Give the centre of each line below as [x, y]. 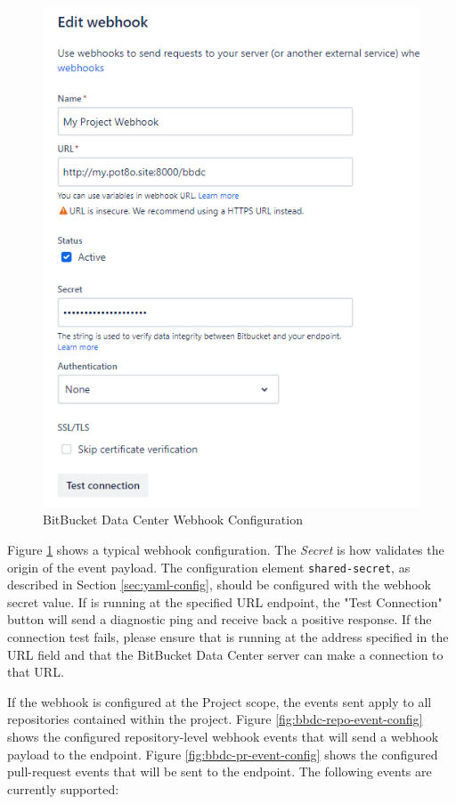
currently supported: [63, 788]
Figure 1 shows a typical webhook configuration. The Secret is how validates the [226, 549]
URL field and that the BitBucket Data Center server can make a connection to [225, 654]
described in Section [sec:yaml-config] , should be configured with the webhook [219, 585]
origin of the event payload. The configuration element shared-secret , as [209, 567]
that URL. [36, 672]
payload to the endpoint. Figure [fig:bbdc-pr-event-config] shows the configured [223, 754]
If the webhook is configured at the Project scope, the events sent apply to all [220, 701]
